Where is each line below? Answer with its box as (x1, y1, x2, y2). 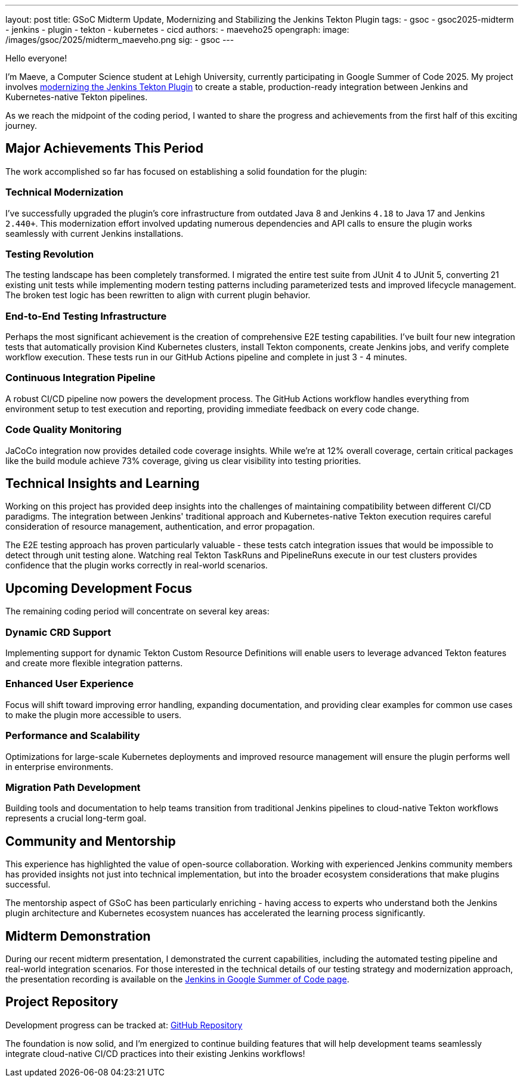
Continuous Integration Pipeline (5, 372, 156, 384)
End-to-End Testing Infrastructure (5, 310, 167, 322)
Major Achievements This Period (5, 141, 203, 156)
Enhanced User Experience (5, 678, 134, 690)
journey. (5, 120, 37, 131)
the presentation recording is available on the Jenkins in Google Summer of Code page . (5, 973, 349, 984)
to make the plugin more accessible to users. (5, 709, 182, 720)
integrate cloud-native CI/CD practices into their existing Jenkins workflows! (5, 1048, 305, 1059)
